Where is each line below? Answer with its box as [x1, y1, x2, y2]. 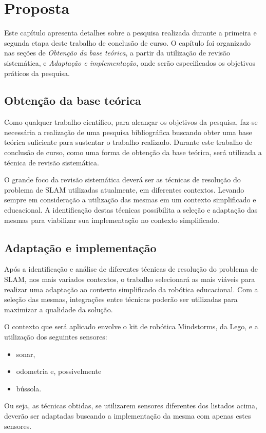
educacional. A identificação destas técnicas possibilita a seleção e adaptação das [4, 204, 258, 215]
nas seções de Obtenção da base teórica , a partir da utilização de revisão [4, 47, 231, 58]
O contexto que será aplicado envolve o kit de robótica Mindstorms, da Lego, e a [4, 321, 258, 332]
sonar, [16, 348, 35, 359]
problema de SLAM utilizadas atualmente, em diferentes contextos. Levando [4, 184, 244, 195]
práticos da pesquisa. [4, 67, 70, 78]
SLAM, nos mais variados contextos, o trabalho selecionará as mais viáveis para [4, 274, 255, 285]
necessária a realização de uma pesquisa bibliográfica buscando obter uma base [4, 126, 252, 137]
